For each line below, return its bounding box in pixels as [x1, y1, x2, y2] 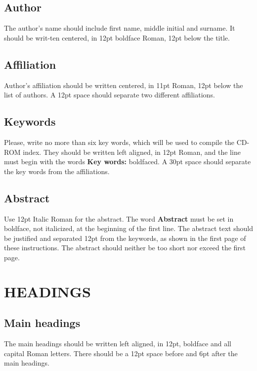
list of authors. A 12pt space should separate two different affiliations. [4, 90, 215, 100]
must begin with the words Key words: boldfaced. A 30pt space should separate [4, 156, 251, 167]
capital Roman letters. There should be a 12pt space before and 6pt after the [4, 348, 238, 358]
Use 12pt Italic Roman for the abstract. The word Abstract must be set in [4, 213, 234, 224]
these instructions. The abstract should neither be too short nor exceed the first [4, 242, 246, 253]
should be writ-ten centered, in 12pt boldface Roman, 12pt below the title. [4, 32, 230, 43]
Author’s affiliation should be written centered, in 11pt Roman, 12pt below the [4, 80, 243, 90]
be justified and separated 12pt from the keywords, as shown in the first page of [4, 232, 246, 243]
